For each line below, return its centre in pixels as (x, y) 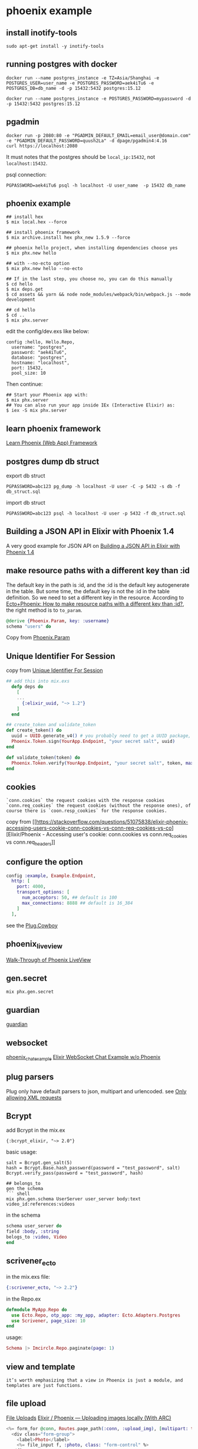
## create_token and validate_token (51, 725)
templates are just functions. (44, 1386)
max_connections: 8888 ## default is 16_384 (77, 903)
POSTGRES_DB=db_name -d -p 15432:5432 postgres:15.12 (74, 88)
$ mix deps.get (25, 290)
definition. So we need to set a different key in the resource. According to (95, 597)
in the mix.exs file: (28, 1276)
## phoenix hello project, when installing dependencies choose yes (92, 248)
